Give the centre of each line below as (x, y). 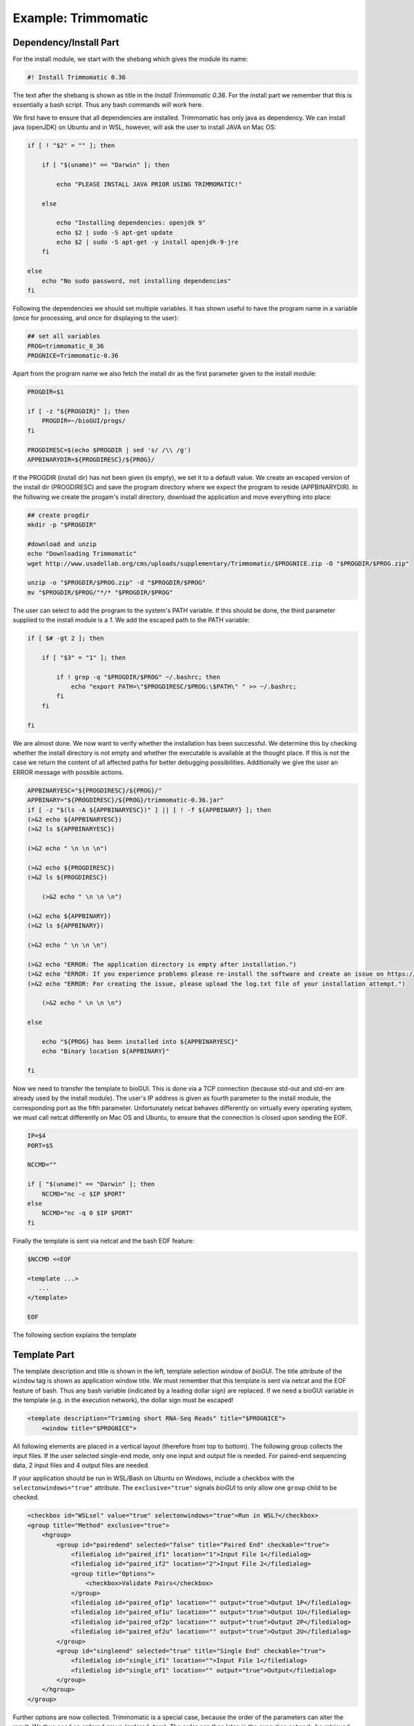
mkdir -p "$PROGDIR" (62, 525)
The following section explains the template (75, 1335)
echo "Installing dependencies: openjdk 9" (131, 223)
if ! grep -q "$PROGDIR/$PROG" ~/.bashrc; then (138, 677)
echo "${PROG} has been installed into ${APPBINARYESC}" (140, 1041)
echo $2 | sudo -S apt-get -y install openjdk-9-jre (147, 242)
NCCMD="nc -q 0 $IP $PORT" (88, 1213)
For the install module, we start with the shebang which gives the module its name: (130, 59)
